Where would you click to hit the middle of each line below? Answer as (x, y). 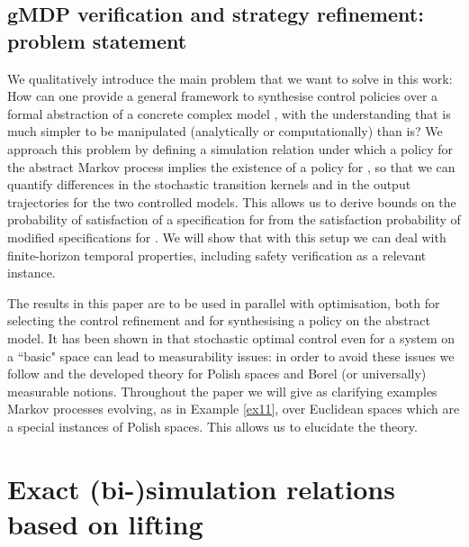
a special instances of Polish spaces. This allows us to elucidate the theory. (212, 426)
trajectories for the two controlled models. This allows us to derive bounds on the (232, 201)
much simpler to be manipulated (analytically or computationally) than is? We (225, 131)
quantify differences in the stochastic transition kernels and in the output (209, 184)
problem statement (97, 40)
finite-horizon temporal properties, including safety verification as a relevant (217, 255)
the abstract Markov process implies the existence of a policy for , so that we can (231, 166)
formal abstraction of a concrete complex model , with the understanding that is (229, 113)
